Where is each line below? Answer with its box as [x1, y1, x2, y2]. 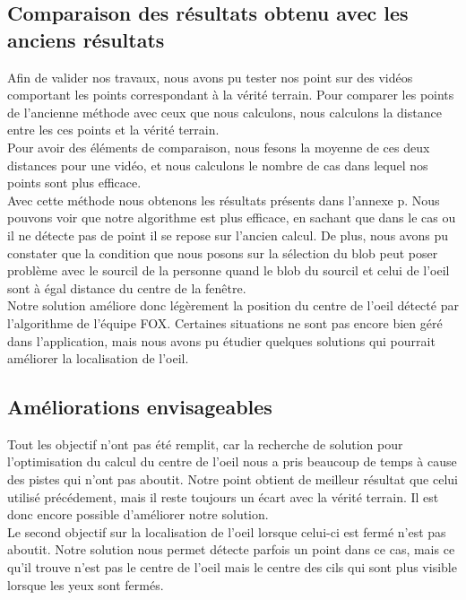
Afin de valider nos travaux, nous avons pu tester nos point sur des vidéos [7, 67, 413, 86]
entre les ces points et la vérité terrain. [7, 120, 220, 139]
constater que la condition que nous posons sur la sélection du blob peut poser [7, 243, 438, 262]
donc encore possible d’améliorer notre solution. [7, 505, 269, 524]
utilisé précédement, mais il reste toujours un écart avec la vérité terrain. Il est [7, 487, 439, 506]
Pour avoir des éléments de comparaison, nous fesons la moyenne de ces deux [7, 137, 430, 156]
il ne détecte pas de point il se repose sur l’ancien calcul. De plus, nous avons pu [7, 225, 448, 244]
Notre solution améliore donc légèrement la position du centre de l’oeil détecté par [7, 296, 459, 315]
